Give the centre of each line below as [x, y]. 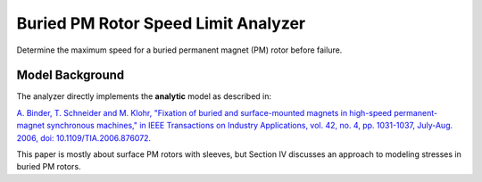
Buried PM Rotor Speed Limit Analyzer [161, 23]
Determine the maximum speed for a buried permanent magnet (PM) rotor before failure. [179, 50]
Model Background [71, 75]
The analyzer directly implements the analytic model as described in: [144, 96]
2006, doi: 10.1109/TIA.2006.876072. [84, 137]
